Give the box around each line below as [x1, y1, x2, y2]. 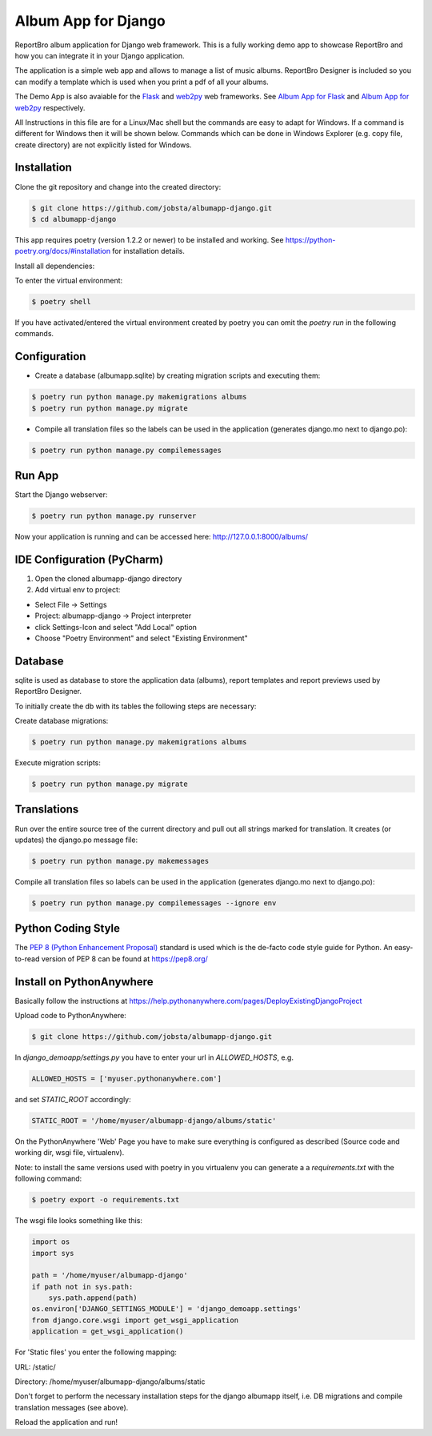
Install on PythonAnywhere [14, 975, 154, 989]
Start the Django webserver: [14, 490, 108, 499]
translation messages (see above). [14, 1402, 129, 1412]
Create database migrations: [14, 716, 109, 726]
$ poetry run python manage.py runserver [31, 511, 197, 520]
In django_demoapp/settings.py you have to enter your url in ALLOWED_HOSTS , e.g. [14, 1053, 294, 1062]
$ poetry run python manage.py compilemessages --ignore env [31, 898, 277, 908]
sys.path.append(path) [48, 1294, 138, 1302]
